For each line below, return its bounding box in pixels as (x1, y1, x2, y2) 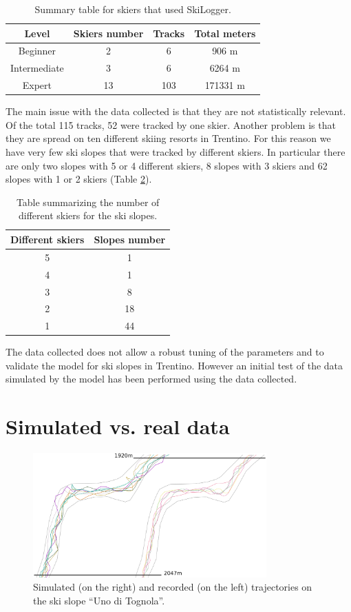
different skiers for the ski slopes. (19, 208, 158, 223)
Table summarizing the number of (16, 194, 160, 209)
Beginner (18, 43, 56, 58)
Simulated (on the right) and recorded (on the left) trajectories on (33, 580, 312, 594)
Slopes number (94, 232, 166, 246)
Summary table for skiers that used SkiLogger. (34, 2, 231, 16)
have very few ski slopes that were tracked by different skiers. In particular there (6, 145, 345, 159)
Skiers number (73, 25, 144, 40)
